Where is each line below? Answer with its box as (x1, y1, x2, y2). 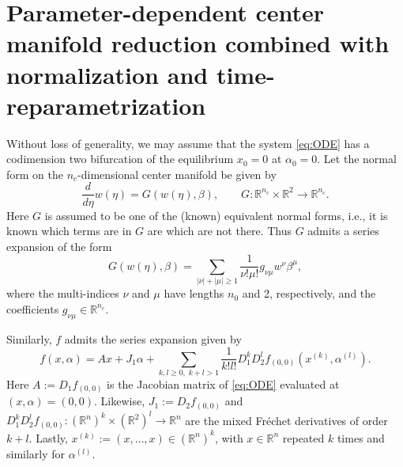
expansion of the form (6, 237, 112, 254)
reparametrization (6, 89, 206, 121)
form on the (6, 165, 63, 182)
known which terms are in (6, 222, 132, 239)
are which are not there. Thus (147, 222, 292, 239)
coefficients (6, 300, 59, 317)
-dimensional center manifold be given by (77, 165, 277, 182)
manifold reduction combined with (6, 27, 390, 59)
